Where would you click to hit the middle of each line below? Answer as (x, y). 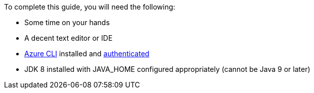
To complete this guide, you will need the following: (90, 7)
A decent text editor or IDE (69, 38)
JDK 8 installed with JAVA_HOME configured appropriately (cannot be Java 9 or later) (167, 69)
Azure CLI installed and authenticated (87, 54)
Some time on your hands (67, 22)
